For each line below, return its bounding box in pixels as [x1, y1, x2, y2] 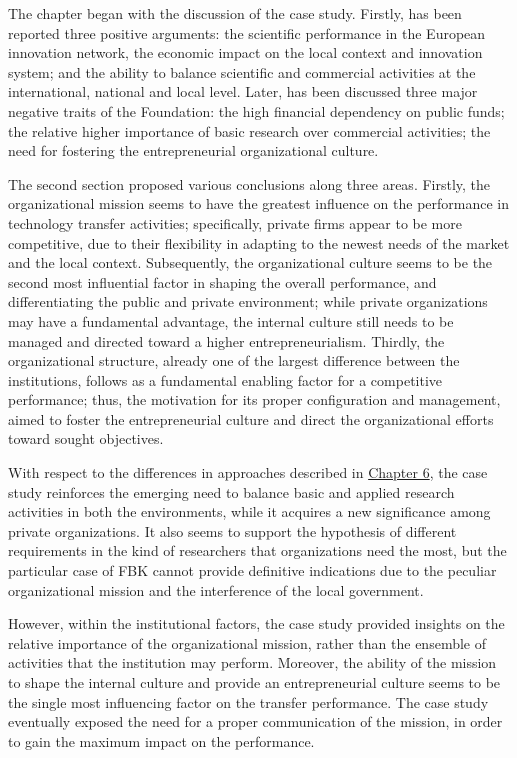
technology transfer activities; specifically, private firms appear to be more [8, 212, 462, 233]
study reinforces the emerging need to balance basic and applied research [8, 481, 455, 502]
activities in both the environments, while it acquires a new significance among [8, 501, 491, 522]
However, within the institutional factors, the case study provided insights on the [8, 613, 505, 634]
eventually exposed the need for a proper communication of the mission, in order [8, 711, 503, 732]
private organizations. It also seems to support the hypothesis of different [8, 520, 457, 541]
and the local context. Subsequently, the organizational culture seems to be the [8, 252, 493, 273]
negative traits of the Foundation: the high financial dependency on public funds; [8, 100, 505, 121]
